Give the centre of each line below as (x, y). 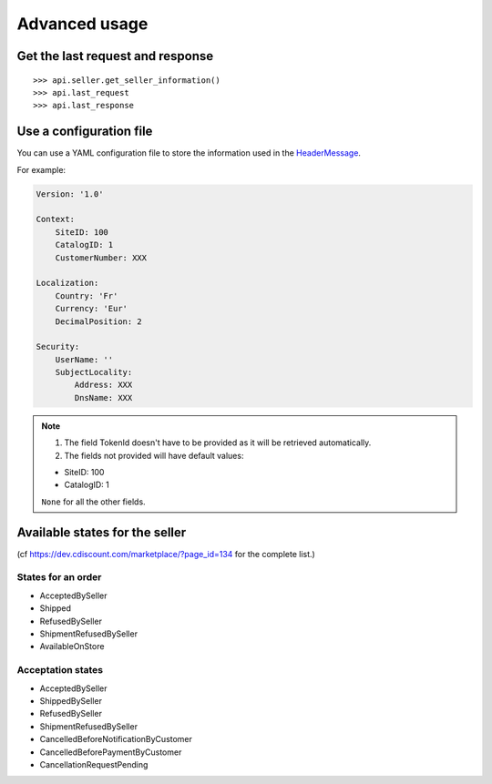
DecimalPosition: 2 (99, 321)
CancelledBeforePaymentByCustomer (111, 752)
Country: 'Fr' (87, 295)
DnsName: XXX (103, 397)
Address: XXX (103, 385)
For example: (41, 169)
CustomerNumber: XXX (101, 258)
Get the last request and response (115, 56)
